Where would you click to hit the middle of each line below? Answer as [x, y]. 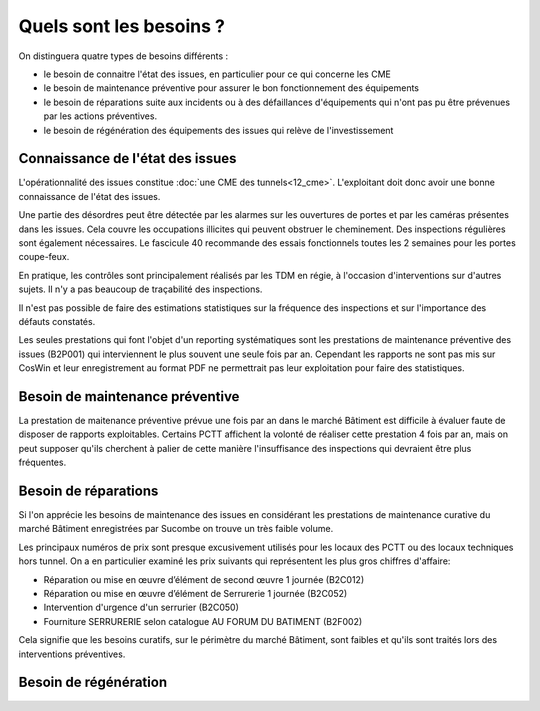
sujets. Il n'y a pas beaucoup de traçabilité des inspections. [140, 289]
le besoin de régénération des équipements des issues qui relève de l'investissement [218, 130]
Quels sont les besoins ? [121, 26]
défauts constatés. [57, 321]
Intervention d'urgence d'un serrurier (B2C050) [141, 607]
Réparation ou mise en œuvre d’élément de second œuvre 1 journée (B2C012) [204, 579]
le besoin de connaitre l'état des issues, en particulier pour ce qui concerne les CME [217, 74]
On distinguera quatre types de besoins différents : [123, 56]
